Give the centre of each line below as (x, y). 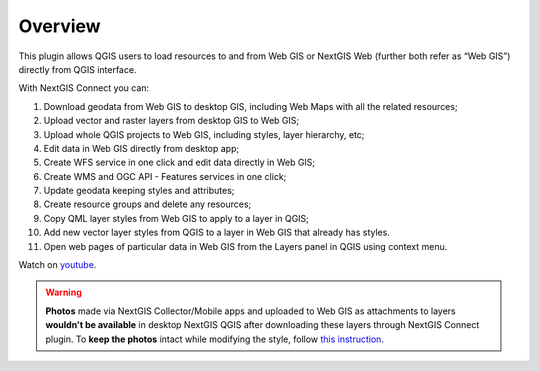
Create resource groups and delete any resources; (147, 204)
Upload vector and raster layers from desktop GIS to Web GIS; (171, 121)
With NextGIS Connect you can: (84, 88)
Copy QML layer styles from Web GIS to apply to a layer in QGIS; (176, 218)
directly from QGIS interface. (77, 69)
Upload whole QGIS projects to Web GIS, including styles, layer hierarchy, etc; (204, 134)
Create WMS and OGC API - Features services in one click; (165, 176)
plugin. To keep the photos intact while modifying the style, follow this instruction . (215, 339)
